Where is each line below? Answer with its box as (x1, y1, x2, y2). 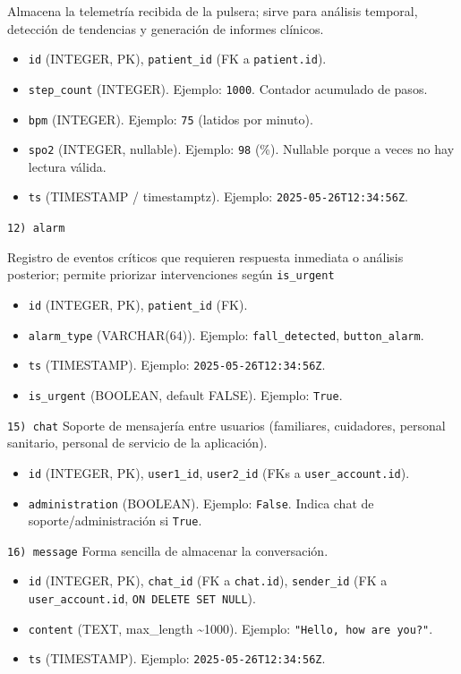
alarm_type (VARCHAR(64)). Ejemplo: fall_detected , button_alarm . (28, 325, 424, 344)
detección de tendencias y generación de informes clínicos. (7, 19, 324, 38)
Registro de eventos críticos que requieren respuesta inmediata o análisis (7, 247, 404, 266)
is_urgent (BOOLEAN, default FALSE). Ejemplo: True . (28, 385, 343, 404)
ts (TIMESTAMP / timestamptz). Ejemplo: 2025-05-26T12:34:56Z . (28, 187, 408, 206)
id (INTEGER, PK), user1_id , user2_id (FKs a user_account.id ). (28, 463, 410, 482)
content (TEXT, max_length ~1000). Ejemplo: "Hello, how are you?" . (28, 619, 433, 637)
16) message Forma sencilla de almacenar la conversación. (7, 541, 329, 559)
